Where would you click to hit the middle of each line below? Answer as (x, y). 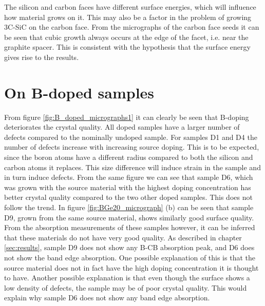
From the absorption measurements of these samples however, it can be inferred (130, 227)
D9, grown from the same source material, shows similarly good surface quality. (129, 217)
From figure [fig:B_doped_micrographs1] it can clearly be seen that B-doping (127, 117)
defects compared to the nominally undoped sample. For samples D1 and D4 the (131, 137)
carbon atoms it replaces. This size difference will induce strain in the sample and (132, 167)
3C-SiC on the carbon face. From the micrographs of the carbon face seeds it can (132, 27)
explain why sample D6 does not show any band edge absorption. (107, 298)
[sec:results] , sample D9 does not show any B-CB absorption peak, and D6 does (129, 247)
